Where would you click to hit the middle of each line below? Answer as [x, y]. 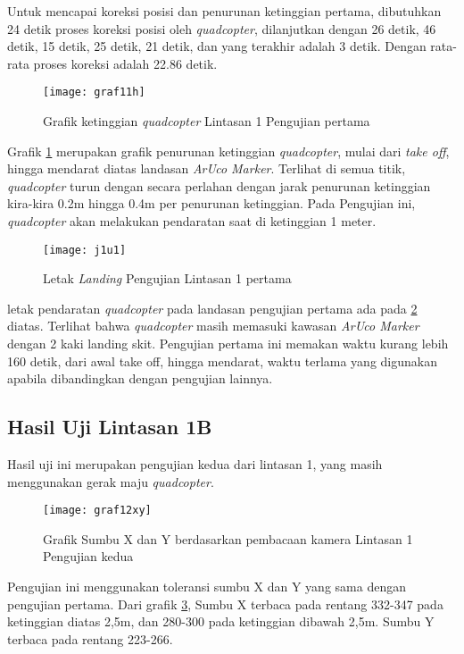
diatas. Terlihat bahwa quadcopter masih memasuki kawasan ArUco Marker [213, 326]
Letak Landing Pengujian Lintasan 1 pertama [167, 278]
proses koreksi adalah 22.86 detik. [125, 63]
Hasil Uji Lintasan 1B [110, 427]
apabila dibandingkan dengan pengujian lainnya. [140, 378]
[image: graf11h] [94, 92]
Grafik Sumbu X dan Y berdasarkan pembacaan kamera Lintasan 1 [228, 538]
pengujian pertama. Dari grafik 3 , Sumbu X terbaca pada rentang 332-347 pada [225, 604]
